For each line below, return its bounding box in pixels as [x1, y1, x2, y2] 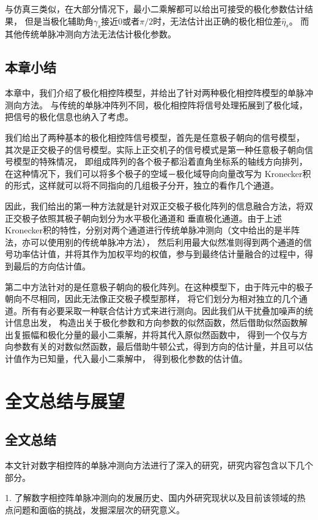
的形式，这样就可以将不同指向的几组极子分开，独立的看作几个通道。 [5, 179, 279, 192]
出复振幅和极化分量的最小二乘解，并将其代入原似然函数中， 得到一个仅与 [5, 328, 299, 341]
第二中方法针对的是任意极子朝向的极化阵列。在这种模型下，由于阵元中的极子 [5, 280, 313, 293]
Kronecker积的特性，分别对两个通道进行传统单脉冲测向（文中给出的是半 [5, 224, 291, 236]
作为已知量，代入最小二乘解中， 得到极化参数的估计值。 [21, 352, 248, 365]
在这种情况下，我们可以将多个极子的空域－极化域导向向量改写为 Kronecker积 [5, 167, 311, 179]
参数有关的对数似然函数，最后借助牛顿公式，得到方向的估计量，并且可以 [13, 340, 305, 353]
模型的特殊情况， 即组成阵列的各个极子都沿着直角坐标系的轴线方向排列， [13, 155, 308, 168]
